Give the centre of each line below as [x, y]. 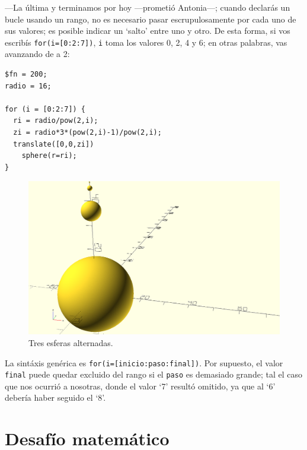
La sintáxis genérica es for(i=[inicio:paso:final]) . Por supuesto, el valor [144, 362]
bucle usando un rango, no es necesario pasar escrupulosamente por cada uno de [151, 19]
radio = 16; [28, 86]
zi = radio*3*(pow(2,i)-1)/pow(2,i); [87, 132]
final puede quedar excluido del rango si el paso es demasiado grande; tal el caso [153, 374]
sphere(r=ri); [49, 156]
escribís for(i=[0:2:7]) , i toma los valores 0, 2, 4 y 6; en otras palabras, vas [146, 42]
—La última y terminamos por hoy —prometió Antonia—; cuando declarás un [148, 7]
